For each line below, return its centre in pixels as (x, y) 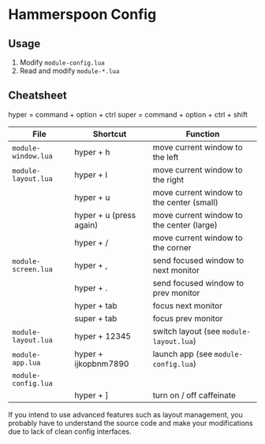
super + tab (96, 318)
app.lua (26, 363)
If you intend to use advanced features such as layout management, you (125, 414)
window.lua (32, 156)
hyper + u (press (105, 215)
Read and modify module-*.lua (69, 71)
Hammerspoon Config (82, 15)
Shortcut (110, 134)
